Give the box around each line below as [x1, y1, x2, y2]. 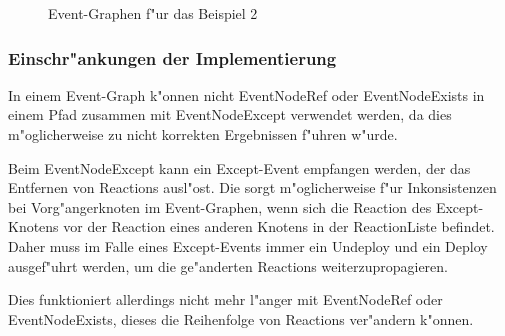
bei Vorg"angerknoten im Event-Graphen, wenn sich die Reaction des [8, 196, 432, 217]
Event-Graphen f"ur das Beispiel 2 [48, 3, 258, 23]
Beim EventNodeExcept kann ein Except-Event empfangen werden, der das [8, 157, 471, 178]
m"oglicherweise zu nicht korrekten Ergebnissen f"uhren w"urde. [8, 124, 398, 144]
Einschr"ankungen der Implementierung [8, 45, 337, 70]
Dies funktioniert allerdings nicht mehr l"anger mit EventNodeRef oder [8, 289, 443, 310]
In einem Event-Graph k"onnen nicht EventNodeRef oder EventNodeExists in [8, 84, 485, 105]
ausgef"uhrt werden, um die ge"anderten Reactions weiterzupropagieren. [8, 255, 449, 276]
